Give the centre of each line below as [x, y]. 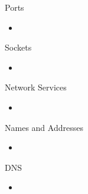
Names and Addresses [44, 127]
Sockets [18, 47]
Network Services [36, 87]
